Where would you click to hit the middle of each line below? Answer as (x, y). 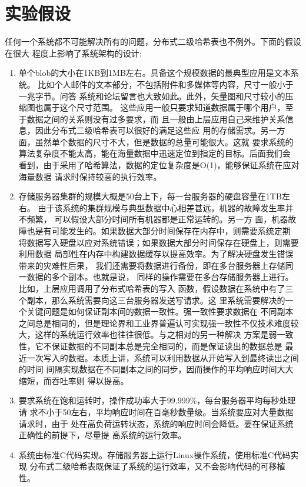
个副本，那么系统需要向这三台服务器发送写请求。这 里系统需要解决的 (152, 300)
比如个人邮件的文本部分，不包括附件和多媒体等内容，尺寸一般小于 (166, 84)
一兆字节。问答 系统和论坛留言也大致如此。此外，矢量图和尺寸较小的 (152, 96)
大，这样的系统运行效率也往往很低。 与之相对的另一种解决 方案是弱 (148, 334)
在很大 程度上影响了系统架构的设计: (73, 53)
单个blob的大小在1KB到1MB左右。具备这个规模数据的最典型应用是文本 (154, 73)
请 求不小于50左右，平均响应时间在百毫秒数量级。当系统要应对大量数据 (156, 411)
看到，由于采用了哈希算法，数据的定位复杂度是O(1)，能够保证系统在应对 (159, 165)
